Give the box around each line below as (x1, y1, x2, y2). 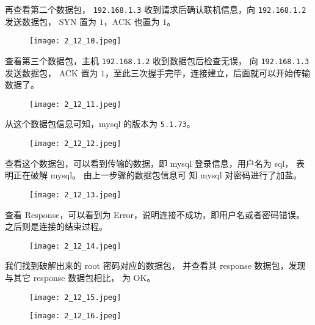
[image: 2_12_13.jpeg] (29, 190, 121, 199)
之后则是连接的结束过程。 (5, 220, 107, 233)
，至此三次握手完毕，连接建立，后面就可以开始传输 (105, 66, 311, 79)
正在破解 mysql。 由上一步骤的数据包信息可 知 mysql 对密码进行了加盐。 (13, 169, 302, 181)
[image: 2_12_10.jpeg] (29, 37, 121, 46)
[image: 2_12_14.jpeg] (29, 241, 121, 250)
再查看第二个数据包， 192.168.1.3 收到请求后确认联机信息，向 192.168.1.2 (5, 3, 306, 15)
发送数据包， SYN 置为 (5, 15, 97, 27)
